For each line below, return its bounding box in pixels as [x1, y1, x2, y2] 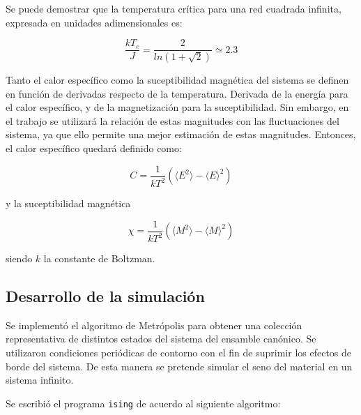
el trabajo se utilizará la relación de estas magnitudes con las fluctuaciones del [6, 113, 339, 128]
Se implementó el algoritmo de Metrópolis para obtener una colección [6, 317, 302, 332]
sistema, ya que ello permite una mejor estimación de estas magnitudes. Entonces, [6, 127, 356, 142]
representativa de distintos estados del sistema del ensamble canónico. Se [6, 331, 316, 346]
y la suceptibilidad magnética [6, 196, 131, 211]
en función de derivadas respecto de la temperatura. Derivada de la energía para [6, 86, 348, 100]
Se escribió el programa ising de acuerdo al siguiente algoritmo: [6, 395, 281, 410]
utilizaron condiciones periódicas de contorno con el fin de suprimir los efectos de [6, 345, 352, 360]
